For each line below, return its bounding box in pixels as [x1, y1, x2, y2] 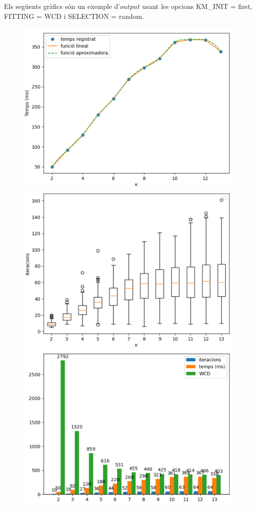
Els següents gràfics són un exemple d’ [4, 1, 120, 11]
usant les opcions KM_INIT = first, [142, 1, 253, 11]
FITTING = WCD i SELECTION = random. [4, 10, 144, 21]
